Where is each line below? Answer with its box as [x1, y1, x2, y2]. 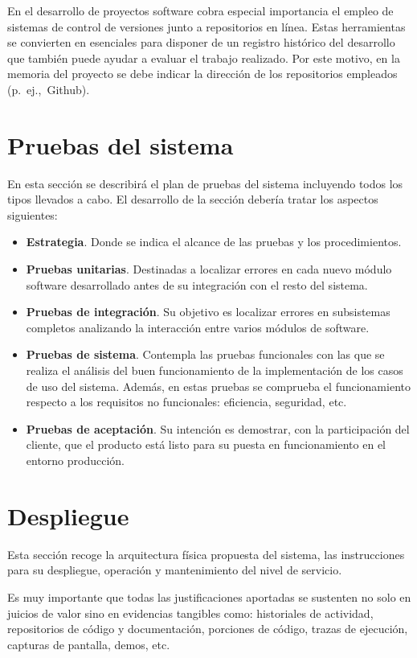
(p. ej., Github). [7, 80, 90, 97]
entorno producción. [26, 452, 125, 468]
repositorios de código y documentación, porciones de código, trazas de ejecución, [7, 620, 408, 637]
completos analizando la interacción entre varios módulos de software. [26, 319, 370, 335]
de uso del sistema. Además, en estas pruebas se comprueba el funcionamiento [26, 377, 411, 394]
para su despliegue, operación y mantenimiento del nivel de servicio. [7, 561, 342, 578]
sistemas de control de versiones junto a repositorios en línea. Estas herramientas [7, 18, 406, 35]
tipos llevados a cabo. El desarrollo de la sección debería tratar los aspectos [7, 191, 378, 208]
